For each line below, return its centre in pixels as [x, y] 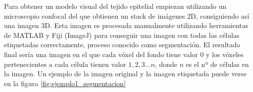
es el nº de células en [217, 64]
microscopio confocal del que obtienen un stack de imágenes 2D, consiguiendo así [127, 15]
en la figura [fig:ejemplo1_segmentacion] [65, 83]
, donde [166, 64]
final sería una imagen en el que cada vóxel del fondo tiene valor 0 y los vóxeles [124, 54]
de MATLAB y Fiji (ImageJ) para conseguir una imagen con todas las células [122, 35]
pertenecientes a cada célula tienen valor [65, 64]
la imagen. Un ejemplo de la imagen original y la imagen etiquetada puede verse [125, 74]
